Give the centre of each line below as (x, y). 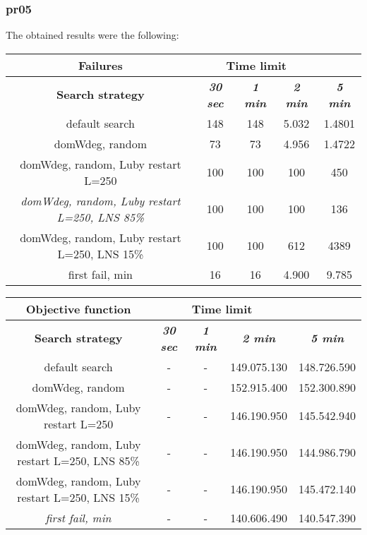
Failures (101, 65)
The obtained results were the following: (92, 35)
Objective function (78, 308)
